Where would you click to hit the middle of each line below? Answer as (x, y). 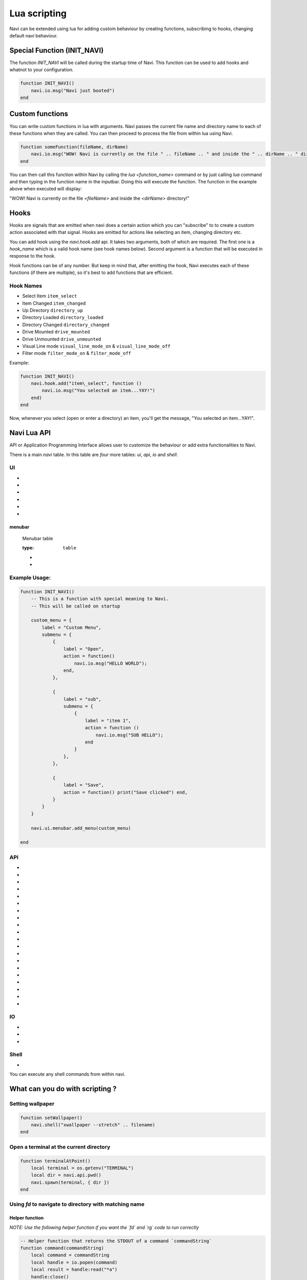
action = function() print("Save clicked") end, (125, 792)
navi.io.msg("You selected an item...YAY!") (98, 391)
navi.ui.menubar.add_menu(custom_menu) (81, 828)
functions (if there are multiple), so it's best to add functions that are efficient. (91, 273)
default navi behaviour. (34, 35)
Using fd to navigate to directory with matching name (77, 1204)
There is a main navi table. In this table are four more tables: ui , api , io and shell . (94, 454)
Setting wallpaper (32, 1103)
